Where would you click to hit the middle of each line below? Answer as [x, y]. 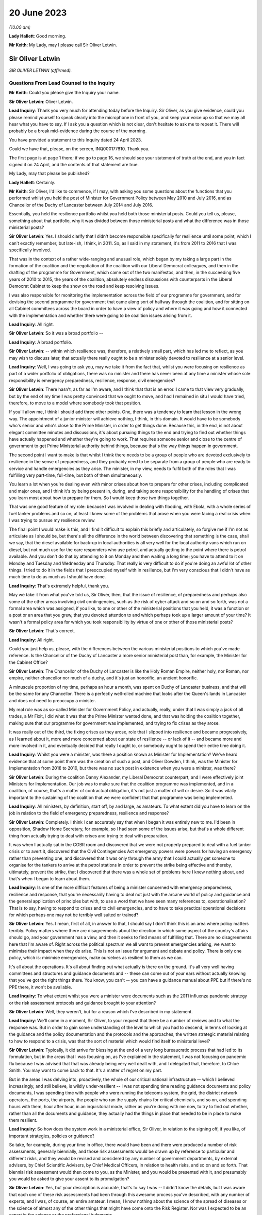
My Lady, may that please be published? [49, 174]
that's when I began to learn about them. [49, 879]
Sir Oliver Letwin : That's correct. [42, 631]
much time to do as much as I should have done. [57, 577]
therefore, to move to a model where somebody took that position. [75, 403]
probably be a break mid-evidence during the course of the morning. [78, 131]
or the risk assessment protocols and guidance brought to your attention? [82, 1003]
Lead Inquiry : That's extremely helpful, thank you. [59, 586]
